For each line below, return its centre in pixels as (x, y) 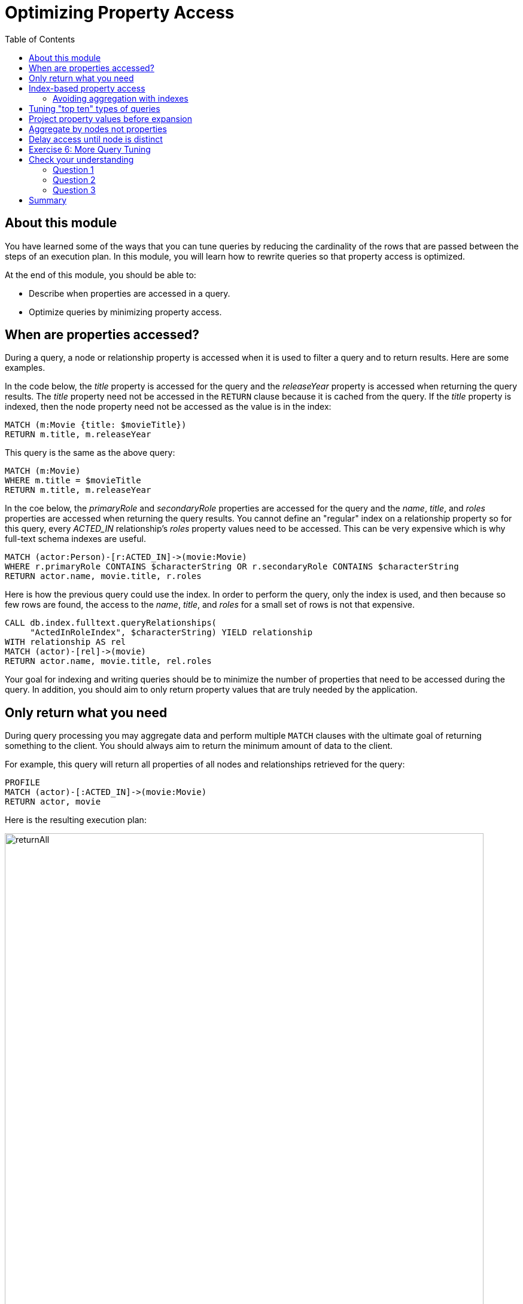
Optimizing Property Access (120, 13)
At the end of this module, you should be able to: (101, 275)
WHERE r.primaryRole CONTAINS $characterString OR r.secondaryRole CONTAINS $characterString (232, 567)
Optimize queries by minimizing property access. (125, 312)
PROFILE (23, 783)
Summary (48, 200)
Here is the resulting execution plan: (76, 820)
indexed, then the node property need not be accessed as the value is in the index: (168, 407)
